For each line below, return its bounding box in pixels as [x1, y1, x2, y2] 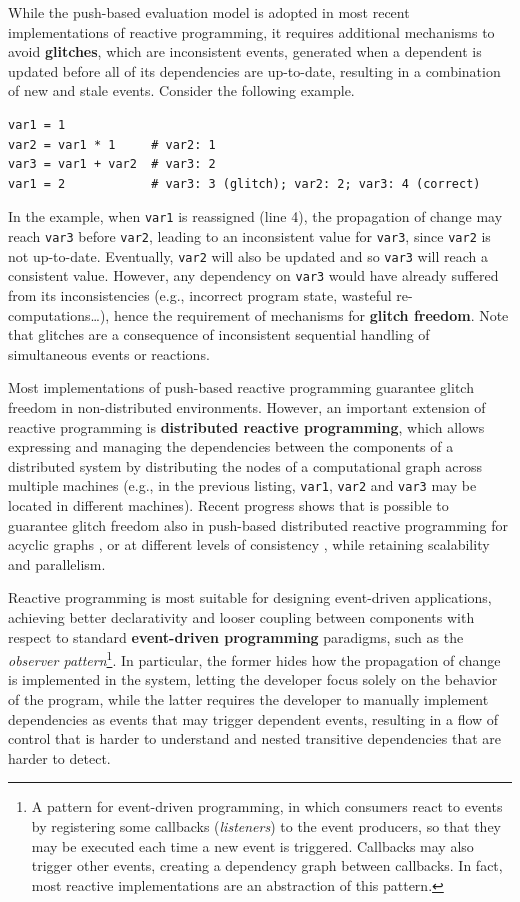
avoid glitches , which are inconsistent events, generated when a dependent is [8, 41, 482, 62]
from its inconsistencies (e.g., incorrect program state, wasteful [8, 284, 392, 305]
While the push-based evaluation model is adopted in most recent [8, 2, 410, 22]
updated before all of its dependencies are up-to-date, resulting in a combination [8, 60, 501, 81]
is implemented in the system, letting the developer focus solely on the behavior [8, 669, 498, 690]
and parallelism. [8, 553, 106, 574]
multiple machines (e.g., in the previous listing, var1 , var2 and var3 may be [8, 475, 477, 496]
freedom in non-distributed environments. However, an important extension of [8, 396, 486, 417]
